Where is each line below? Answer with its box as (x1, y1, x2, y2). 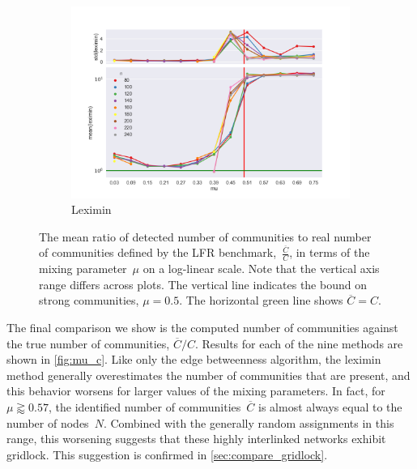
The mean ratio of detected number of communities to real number (39, 228, 372, 245)
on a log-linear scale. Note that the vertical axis (143, 260, 380, 277)
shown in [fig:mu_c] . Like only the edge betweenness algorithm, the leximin (6, 351, 381, 368)
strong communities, (39, 292, 139, 309)
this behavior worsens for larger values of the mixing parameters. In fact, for (6, 382, 385, 399)
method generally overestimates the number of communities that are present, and (6, 366, 411, 383)
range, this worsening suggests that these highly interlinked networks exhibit (6, 430, 386, 447)
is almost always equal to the (258, 398, 402, 415)
